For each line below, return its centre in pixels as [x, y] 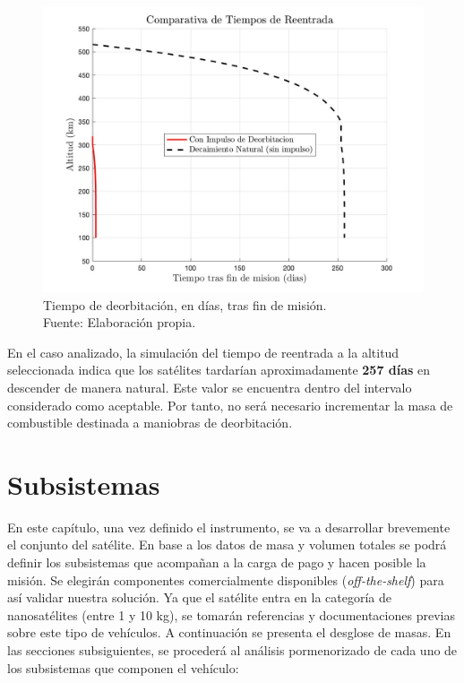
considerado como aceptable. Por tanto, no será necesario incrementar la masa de [230, 405]
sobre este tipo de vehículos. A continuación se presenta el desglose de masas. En [229, 632]
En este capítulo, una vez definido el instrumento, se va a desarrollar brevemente [229, 527]
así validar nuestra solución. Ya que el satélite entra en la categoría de [199, 597]
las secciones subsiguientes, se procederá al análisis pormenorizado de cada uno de [232, 650]
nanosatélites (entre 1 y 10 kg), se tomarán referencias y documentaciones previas [231, 614]
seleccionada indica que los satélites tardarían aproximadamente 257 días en [219, 370]
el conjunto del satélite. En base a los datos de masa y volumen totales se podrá [227, 545]
